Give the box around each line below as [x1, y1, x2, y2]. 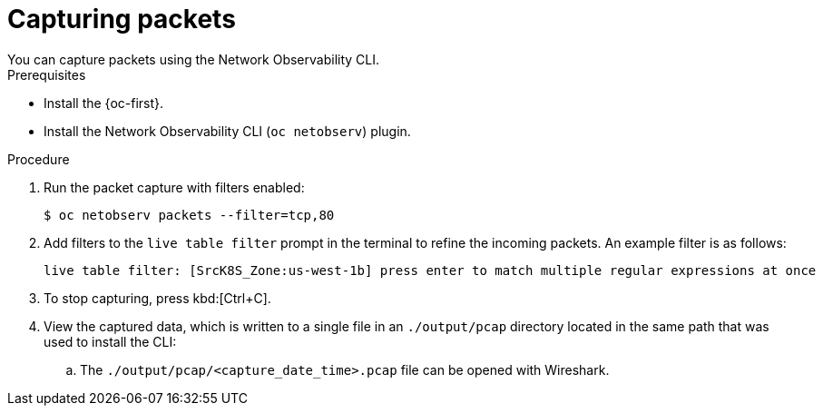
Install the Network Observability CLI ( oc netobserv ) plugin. [44, 123, 411, 139]
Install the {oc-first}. [44, 94, 164, 111]
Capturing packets [7, 4, 236, 34]
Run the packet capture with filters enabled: [44, 179, 305, 195]
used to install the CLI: [44, 333, 177, 349]
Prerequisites [7, 66, 86, 83]
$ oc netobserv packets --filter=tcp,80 [44, 207, 335, 222]
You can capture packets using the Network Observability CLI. [7, 51, 380, 67]
